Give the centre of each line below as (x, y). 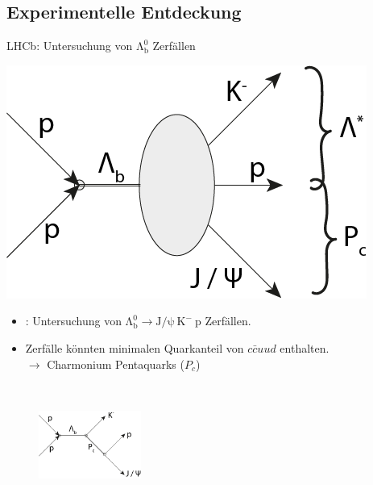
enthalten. (305, 347)
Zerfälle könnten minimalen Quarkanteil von (135, 347)
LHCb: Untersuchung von (70, 46)
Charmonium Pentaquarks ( (116, 364)
